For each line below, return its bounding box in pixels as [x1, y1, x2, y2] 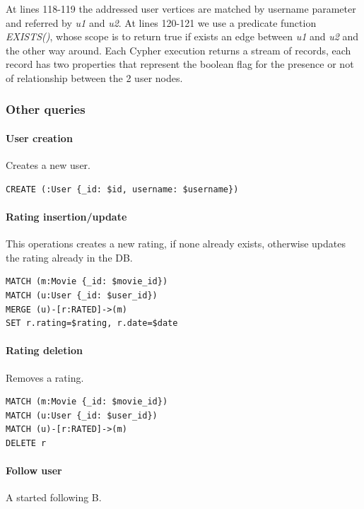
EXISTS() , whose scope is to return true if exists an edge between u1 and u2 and [6, 29, 359, 44]
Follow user [6, 463, 62, 478]
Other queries [6, 100, 86, 118]
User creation [6, 131, 73, 145]
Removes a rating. [6, 370, 84, 385]
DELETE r [6, 438, 47, 448]
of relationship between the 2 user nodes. [6, 70, 183, 85]
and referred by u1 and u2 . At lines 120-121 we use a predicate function [6, 15, 317, 30]
